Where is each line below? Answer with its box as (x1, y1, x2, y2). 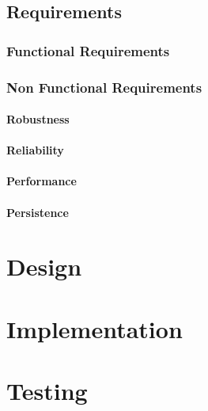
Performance (6, 173, 77, 189)
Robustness (6, 111, 70, 127)
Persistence (6, 204, 69, 220)
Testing (6, 375, 88, 407)
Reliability (6, 142, 64, 158)
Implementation (6, 312, 183, 344)
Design (6, 250, 82, 283)
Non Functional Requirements (6, 77, 202, 97)
